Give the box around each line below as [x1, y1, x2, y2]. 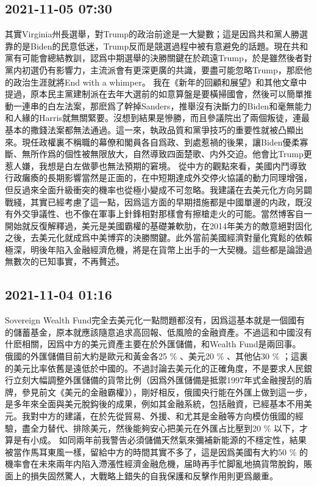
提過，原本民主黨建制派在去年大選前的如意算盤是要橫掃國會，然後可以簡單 [5, 87, 304, 100]
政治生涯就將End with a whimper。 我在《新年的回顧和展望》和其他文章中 [13, 75, 307, 88]
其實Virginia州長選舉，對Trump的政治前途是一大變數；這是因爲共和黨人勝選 [5, 28, 308, 40]
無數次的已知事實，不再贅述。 [5, 255, 124, 268]
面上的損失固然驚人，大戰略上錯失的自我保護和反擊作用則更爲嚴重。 [5, 469, 278, 482]
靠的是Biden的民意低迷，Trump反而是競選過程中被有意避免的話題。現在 [5, 39, 291, 52]
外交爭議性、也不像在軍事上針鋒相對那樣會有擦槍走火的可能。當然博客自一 [13, 207, 312, 220]
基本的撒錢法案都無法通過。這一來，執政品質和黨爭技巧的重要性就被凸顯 [5, 123, 295, 136]
